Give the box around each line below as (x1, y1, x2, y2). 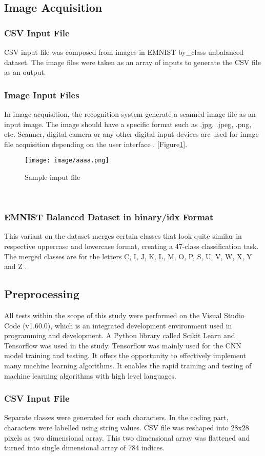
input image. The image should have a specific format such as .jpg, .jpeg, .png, (4, 118, 252, 129)
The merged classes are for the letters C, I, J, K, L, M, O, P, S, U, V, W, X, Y (4, 251, 252, 261)
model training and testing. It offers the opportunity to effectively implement (4, 350, 246, 361)
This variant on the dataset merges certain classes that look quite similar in (4, 231, 242, 241)
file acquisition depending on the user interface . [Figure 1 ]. (4, 138, 188, 149)
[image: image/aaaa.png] (25, 157, 109, 164)
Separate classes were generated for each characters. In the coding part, (4, 412, 229, 423)
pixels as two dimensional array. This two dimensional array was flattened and (4, 432, 250, 443)
